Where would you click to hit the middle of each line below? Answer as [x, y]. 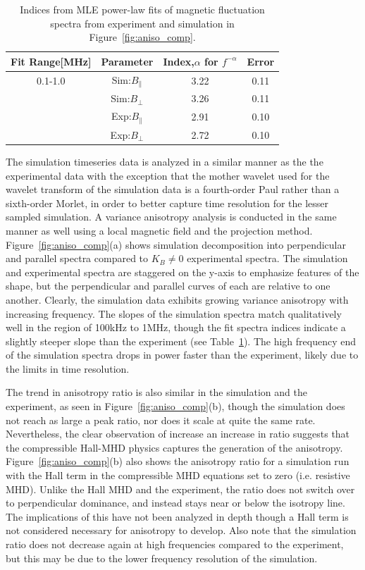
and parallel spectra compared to [77, 258]
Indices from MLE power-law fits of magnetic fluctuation [142, 9]
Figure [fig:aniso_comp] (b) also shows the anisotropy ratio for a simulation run [178, 461]
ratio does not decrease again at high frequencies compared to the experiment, [175, 544]
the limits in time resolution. [68, 368]
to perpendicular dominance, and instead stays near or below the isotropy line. [175, 503]
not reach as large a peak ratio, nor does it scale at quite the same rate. [161, 420]
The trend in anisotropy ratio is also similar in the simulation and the [156, 392]
